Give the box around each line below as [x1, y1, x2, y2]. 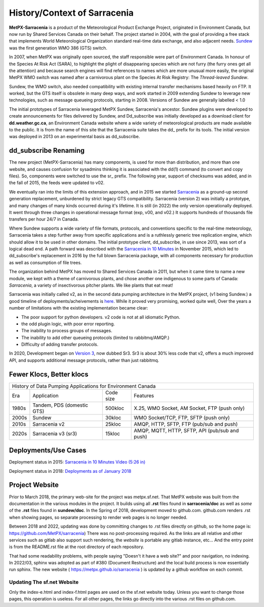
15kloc [105, 430, 120, 437]
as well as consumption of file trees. [9, 260, 82, 266]
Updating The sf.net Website [9, 579, 79, 585]
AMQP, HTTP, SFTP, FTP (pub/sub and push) [133, 420, 238, 427]
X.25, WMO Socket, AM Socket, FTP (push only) [133, 405, 245, 412]
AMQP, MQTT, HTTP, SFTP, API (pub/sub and [133, 427, 239, 434]
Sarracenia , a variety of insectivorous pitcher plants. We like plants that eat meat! [9, 282, 174, 288]
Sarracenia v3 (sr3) [32, 430, 77, 437]
